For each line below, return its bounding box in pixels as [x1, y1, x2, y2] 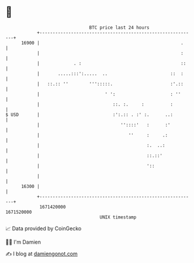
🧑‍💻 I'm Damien [5, 238, 41, 245]
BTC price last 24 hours [89, 25, 150, 30]
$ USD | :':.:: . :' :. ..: [5, 111, 174, 118]
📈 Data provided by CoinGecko [5, 225, 82, 232]
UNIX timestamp [99, 214, 137, 220]
